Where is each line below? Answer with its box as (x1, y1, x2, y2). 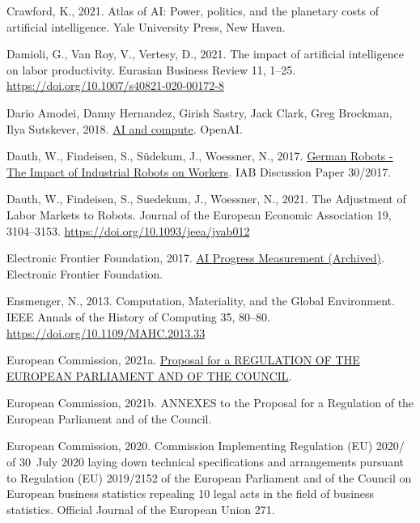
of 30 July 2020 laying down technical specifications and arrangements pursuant (6, 453, 405, 470)
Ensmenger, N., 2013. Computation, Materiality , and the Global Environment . (6, 292, 395, 309)
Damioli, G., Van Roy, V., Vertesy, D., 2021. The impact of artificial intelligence (6, 45, 404, 62)
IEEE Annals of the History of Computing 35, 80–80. (6, 308, 270, 325)
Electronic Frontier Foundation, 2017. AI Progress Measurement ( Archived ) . (6, 249, 384, 266)
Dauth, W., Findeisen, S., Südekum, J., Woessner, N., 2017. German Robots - (6, 147, 393, 164)
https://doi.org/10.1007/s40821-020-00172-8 (6, 77, 224, 94)
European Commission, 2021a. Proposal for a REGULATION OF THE (6, 351, 360, 368)
